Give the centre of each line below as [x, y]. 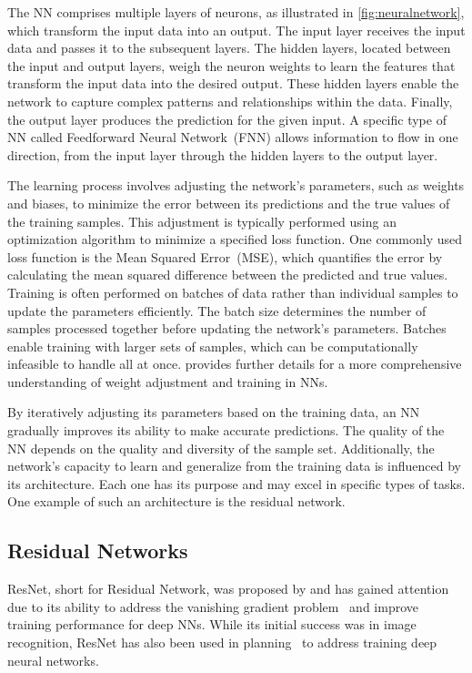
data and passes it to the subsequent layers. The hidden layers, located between [229, 48]
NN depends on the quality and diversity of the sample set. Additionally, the [221, 448]
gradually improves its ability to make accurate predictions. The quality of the [226, 430]
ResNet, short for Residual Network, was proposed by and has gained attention [228, 589]
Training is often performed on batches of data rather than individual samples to [233, 292]
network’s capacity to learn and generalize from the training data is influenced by [234, 466]
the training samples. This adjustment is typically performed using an [202, 221]
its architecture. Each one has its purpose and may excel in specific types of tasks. [236, 483]
